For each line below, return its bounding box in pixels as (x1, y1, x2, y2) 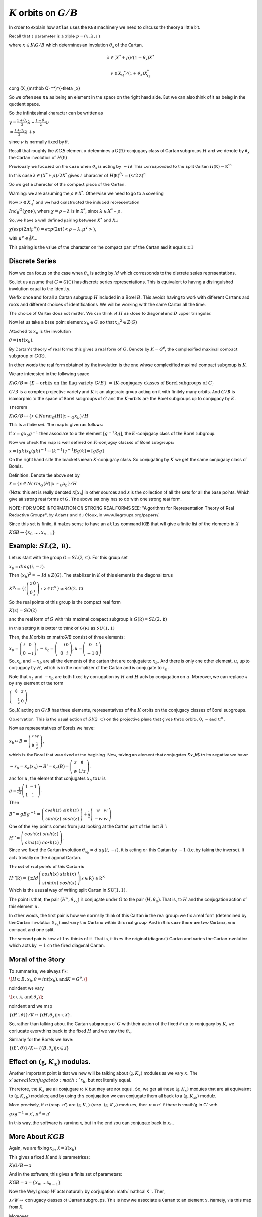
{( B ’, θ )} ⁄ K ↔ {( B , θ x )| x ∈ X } (9, 1045, 70, 1052)
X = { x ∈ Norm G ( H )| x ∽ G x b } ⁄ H (9, 481, 77, 488)
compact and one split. (9, 926, 55, 932)
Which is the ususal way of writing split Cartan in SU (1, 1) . (9, 887, 127, 893)
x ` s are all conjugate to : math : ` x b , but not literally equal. (9, 1077, 131, 1084)
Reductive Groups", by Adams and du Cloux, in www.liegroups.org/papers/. (9, 512, 160, 518)
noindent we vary (9, 985, 44, 991)
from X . (9, 1204, 24, 1210)
